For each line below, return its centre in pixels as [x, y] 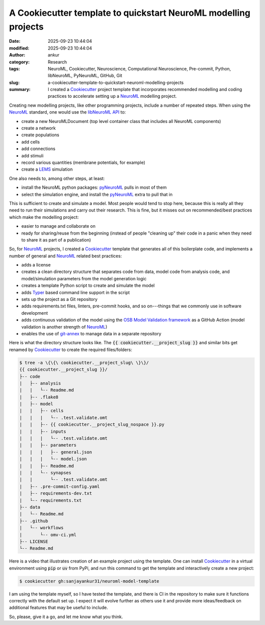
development [35, 313]
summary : [20, 89]
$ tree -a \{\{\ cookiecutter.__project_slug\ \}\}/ [84, 362]
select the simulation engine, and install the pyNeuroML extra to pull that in [97, 194]
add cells [31, 142]
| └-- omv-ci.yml [48, 535]
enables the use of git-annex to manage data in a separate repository [91, 333]
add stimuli [32, 155]
